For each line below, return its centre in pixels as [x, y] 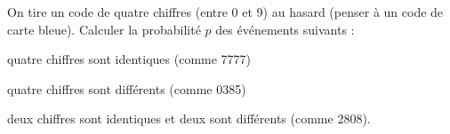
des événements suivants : [285, 29]
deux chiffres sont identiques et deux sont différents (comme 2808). [189, 118]
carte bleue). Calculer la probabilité [104, 29]
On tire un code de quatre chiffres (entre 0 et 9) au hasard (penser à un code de [225, 12]
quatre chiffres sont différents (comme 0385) [127, 88]
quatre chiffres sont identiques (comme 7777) [129, 59]
